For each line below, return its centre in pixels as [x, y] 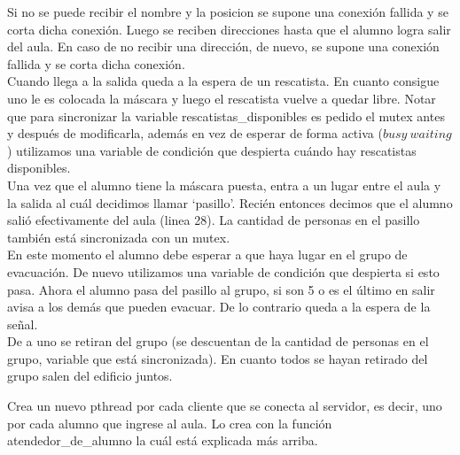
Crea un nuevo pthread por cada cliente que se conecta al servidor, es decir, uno [225, 406]
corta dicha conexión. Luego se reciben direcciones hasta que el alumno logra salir [229, 29]
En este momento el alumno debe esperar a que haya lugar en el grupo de [207, 254]
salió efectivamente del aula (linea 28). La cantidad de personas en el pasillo [214, 220]
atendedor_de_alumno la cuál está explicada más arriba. [163, 440]
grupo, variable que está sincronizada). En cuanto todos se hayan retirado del [218, 358]
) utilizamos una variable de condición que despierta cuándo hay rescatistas [212, 150]
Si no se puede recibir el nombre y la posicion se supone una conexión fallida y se [228, 12]
